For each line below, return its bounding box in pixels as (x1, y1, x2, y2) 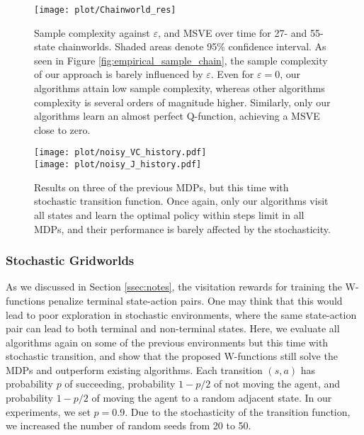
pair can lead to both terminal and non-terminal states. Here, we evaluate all (6, 321, 340, 336)
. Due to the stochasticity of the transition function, (125, 404, 351, 419)
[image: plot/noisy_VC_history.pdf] (34, 147, 207, 158)
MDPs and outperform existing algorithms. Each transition (6, 362, 263, 377)
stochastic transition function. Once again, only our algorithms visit (34, 193, 329, 208)
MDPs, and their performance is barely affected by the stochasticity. (34, 221, 331, 236)
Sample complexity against (34, 25, 150, 40)
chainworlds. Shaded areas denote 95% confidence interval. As (58, 39, 326, 54)
